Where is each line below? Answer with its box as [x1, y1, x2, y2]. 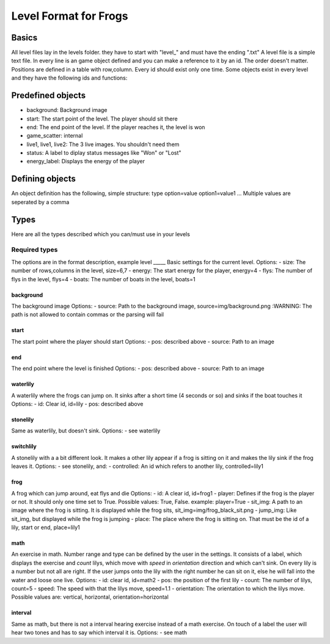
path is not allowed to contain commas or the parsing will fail [11, 311, 164, 318]
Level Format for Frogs [11, 9, 128, 23]
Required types [11, 245, 58, 254]
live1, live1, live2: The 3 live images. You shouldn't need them [26, 141, 180, 148]
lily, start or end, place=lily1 [11, 524, 80, 531]
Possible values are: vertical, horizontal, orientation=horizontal [11, 593, 169, 601]
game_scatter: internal [26, 132, 83, 139]
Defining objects [11, 174, 76, 184]
